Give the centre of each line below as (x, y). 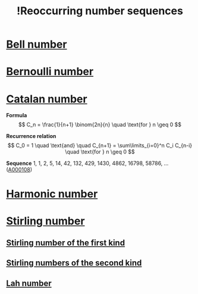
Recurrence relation (31, 136)
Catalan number (47, 99)
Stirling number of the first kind (66, 243)
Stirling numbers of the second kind (74, 263)
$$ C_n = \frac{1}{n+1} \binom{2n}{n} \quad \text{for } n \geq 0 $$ (100, 125)
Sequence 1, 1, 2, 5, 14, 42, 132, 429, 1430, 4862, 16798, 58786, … (87, 163)
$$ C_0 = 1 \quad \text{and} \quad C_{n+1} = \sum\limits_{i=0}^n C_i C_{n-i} (100, 146)
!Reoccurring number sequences (100, 11)
